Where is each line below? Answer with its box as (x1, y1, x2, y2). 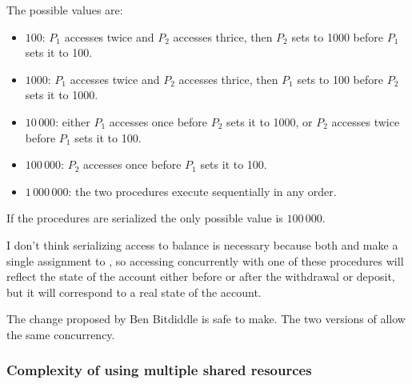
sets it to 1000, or (226, 113, 313, 130)
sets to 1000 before (291, 28, 383, 45)
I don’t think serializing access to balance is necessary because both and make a (6, 236, 398, 253)
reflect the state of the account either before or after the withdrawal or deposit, (6, 268, 395, 285)
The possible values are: (6, 2, 123, 18)
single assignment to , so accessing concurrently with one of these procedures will (6, 252, 404, 269)
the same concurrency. (6, 326, 115, 342)
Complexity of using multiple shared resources (6, 360, 312, 380)
